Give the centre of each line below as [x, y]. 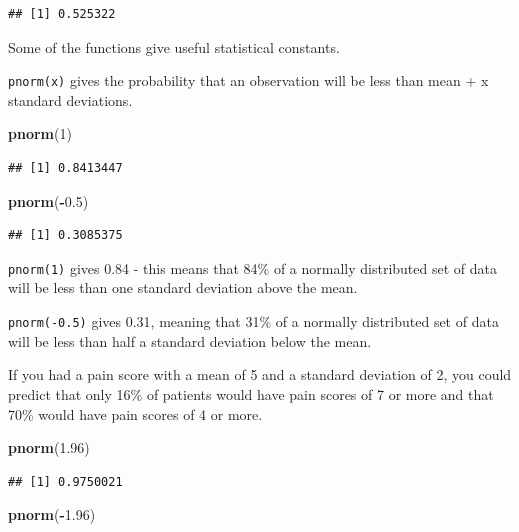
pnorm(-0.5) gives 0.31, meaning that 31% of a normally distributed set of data [253, 321]
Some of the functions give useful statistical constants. [174, 46]
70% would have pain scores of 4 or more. [135, 413]
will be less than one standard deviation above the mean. [183, 287]
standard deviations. [70, 99]
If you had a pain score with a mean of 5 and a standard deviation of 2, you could [260, 374]
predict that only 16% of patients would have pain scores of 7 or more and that [251, 393]
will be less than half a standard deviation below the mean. [190, 340]
